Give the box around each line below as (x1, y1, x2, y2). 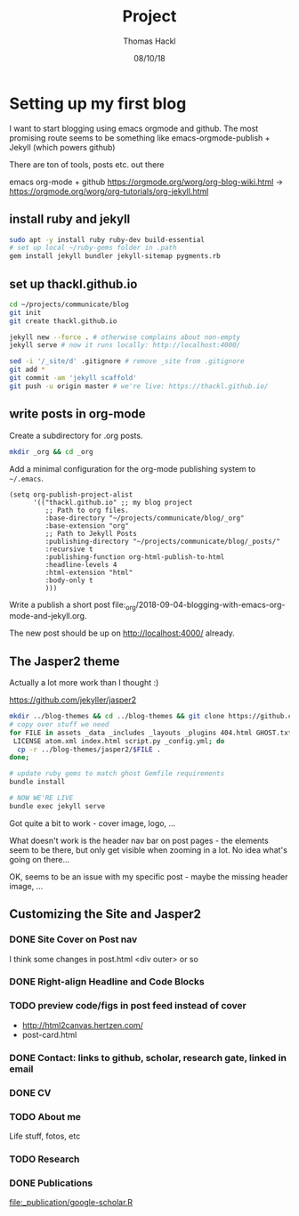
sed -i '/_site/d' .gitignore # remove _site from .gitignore (9, 357, 245, 366)
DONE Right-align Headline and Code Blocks (9, 976, 205, 988)
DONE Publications (9, 1177, 93, 1189)
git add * (9, 365, 46, 375)
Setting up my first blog (9, 93, 187, 113)
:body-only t (44, 576, 93, 585)
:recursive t (44, 545, 93, 554)
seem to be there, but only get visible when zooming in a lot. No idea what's (9, 844, 287, 855)
